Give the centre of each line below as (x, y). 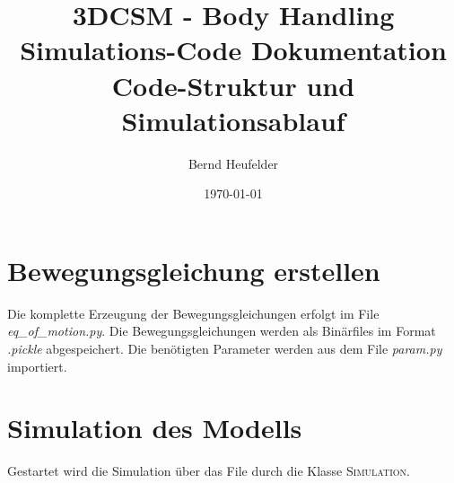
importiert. (37, 366)
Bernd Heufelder (233, 163)
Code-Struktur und (233, 85)
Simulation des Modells (155, 428)
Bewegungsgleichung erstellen (194, 270)
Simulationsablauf (233, 120)
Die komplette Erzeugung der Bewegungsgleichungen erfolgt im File (193, 313)
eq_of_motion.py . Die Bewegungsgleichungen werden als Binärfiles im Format (222, 331)
